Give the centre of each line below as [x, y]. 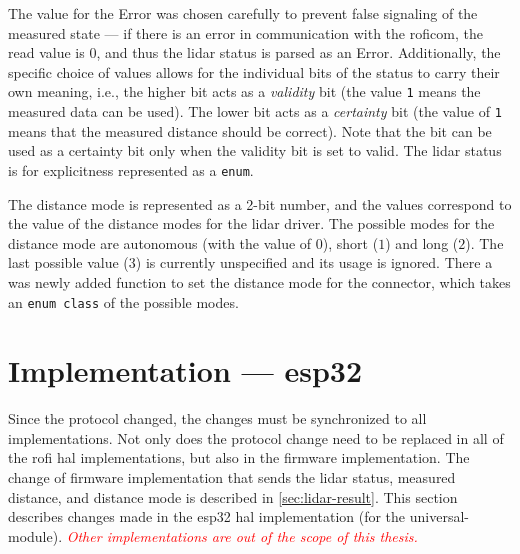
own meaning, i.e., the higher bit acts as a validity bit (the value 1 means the [244, 91]
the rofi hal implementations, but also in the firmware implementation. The [239, 457]
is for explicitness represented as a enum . [131, 169]
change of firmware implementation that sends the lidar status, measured [232, 477]
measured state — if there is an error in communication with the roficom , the [245, 32]
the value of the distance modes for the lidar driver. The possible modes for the [251, 223]
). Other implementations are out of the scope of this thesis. [235, 535]
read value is [46, 52]
